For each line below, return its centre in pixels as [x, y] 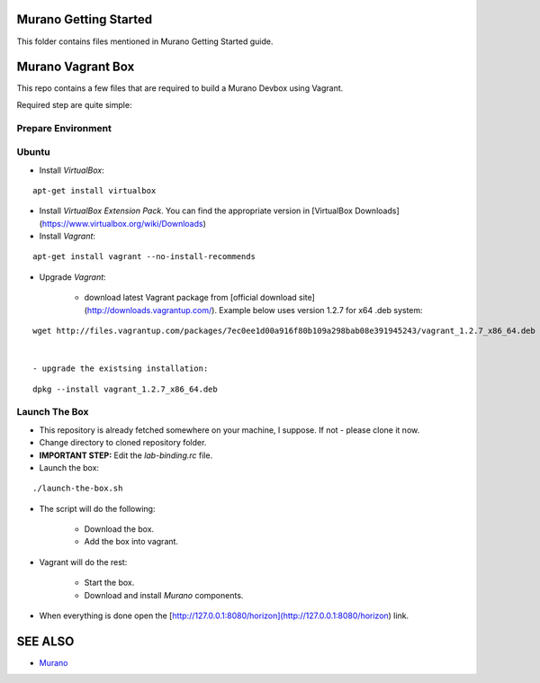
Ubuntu [33, 152]
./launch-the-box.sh [78, 489]
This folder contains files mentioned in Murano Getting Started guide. [145, 41]
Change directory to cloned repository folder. [123, 443]
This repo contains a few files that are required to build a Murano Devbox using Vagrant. [180, 88]
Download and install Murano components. [164, 595]
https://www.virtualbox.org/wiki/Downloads [122, 223]
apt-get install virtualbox [94, 190]
